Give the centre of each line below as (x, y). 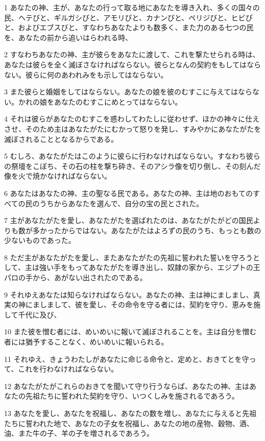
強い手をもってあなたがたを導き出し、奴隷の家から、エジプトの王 (150, 267)
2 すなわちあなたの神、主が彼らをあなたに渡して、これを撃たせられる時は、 (132, 54)
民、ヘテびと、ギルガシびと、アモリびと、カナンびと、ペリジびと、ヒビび (128, 17)
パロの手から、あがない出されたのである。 (76, 277)
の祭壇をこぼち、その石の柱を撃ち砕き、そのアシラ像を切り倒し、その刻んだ (132, 166)
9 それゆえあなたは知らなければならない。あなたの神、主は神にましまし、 (129, 294)
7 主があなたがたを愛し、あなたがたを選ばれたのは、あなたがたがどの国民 (129, 220)
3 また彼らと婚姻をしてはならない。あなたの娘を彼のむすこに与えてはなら (128, 92)
